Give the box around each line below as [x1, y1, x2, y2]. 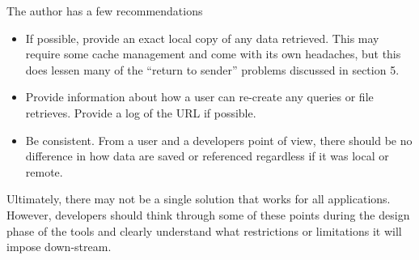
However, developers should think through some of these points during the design [6, 206, 410, 223]
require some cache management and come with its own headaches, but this [25, 45, 401, 62]
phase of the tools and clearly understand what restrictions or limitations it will [6, 222, 402, 239]
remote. [25, 163, 63, 180]
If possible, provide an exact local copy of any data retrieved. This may [25, 29, 379, 46]
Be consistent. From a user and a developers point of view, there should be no [25, 131, 413, 148]
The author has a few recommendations [6, 2, 203, 19]
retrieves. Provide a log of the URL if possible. [25, 104, 256, 121]
